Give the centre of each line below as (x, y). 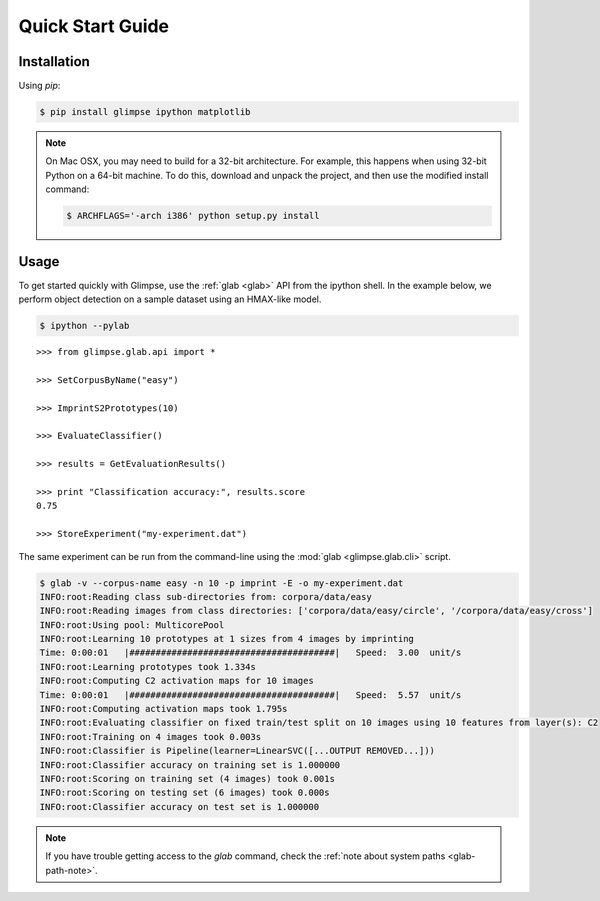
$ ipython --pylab (84, 326)
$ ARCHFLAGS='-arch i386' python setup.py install (193, 216)
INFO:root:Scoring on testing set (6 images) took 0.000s (184, 793)
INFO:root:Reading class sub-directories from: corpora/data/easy (205, 596)
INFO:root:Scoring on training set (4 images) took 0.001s (187, 778)
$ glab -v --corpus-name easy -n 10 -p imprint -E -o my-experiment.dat (221, 583)
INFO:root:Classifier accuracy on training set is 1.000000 (190, 764)
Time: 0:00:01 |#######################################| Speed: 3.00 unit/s (250, 653)
